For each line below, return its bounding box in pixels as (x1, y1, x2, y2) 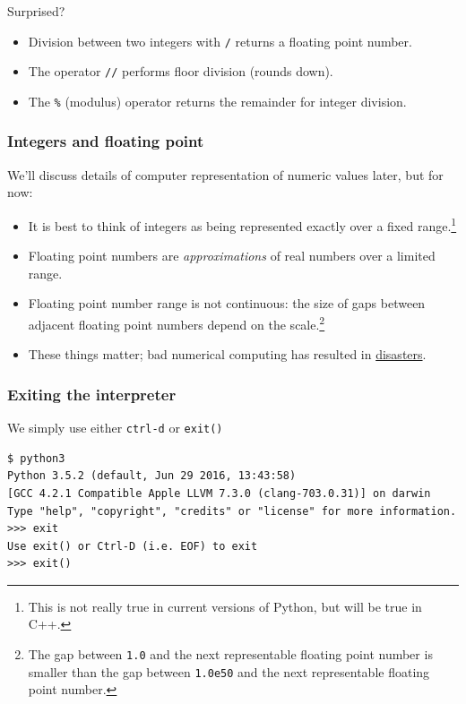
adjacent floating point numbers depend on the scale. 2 (28, 313, 325, 333)
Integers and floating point (7, 130, 204, 152)
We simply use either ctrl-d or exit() (7, 418, 223, 437)
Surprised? (7, 2, 65, 20)
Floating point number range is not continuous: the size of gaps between (28, 294, 426, 313)
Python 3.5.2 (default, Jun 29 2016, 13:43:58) (7, 469, 297, 483)
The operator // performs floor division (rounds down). (28, 62, 333, 81)
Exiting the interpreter (7, 382, 177, 405)
